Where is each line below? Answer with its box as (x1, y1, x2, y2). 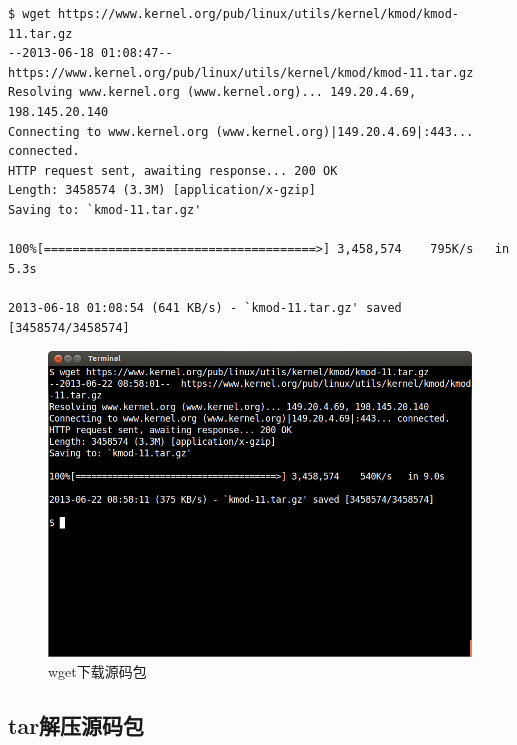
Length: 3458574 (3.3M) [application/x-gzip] (8, 183, 316, 198)
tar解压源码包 (8, 710, 145, 741)
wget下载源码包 (48, 661, 147, 682)
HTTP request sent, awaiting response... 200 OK (8, 163, 338, 178)
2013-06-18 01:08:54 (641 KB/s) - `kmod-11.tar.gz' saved (8, 300, 402, 315)
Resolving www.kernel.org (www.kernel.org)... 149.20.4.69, (8, 85, 417, 100)
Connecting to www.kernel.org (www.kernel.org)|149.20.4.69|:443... (8, 124, 474, 139)
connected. (8, 144, 80, 159)
